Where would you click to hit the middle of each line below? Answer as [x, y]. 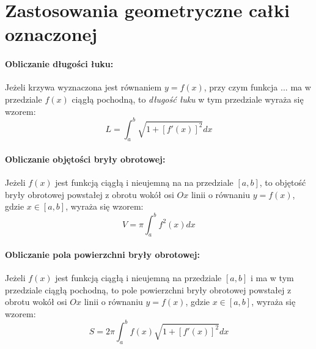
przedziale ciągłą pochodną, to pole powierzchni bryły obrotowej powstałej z [148, 289]
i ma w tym [272, 278]
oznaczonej [51, 34]
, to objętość [283, 182]
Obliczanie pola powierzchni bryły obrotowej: [102, 254]
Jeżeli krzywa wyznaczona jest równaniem [83, 87]
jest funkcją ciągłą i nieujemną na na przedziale [144, 182]
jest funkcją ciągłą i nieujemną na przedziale [138, 278]
